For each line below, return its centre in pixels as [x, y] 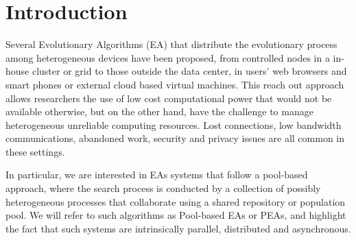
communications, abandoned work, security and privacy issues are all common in [175, 138]
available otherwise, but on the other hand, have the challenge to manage [159, 111]
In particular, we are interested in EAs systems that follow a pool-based [157, 175]
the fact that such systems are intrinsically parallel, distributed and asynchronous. [178, 228]
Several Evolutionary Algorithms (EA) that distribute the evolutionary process [171, 44]
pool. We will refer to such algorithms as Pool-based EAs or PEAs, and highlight [176, 215]
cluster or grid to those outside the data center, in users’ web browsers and [189, 71]
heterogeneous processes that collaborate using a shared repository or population [176, 201]
